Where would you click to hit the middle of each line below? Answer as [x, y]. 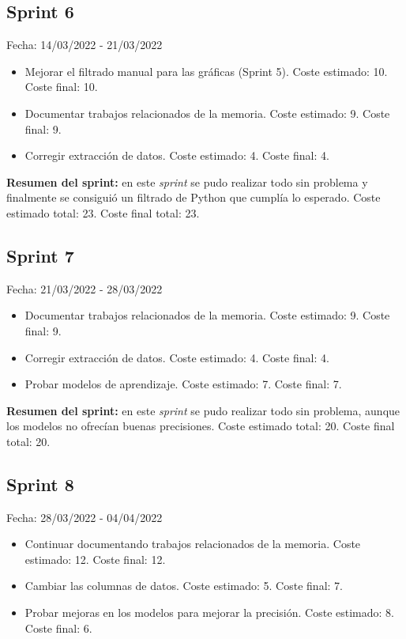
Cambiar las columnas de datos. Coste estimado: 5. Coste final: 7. [184, 586]
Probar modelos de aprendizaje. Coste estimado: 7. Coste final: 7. [183, 384]
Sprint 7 [40, 255]
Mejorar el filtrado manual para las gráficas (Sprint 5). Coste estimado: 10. [206, 71]
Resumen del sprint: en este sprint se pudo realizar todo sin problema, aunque [203, 410]
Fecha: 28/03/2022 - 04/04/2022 [85, 517]
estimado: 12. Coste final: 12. [95, 559]
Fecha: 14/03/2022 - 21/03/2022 [85, 45]
